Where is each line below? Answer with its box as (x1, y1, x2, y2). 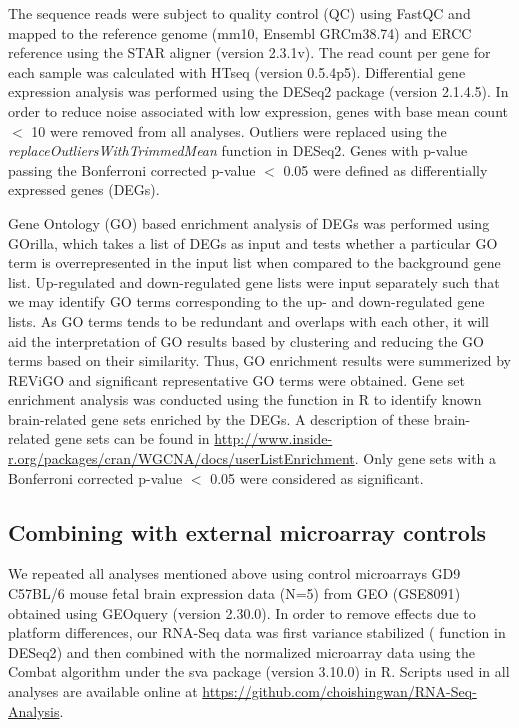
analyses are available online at (8, 681, 198, 702)
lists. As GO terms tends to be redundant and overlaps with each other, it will (8, 310, 489, 331)
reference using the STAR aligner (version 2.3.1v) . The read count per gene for (8, 42, 491, 63)
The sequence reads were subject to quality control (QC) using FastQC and (8, 3, 471, 23)
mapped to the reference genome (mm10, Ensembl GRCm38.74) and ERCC (8, 22, 472, 43)
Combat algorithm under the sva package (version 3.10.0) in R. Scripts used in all (8, 661, 510, 682)
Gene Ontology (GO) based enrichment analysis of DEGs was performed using (8, 212, 490, 233)
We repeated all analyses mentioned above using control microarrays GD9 (8, 563, 461, 584)
